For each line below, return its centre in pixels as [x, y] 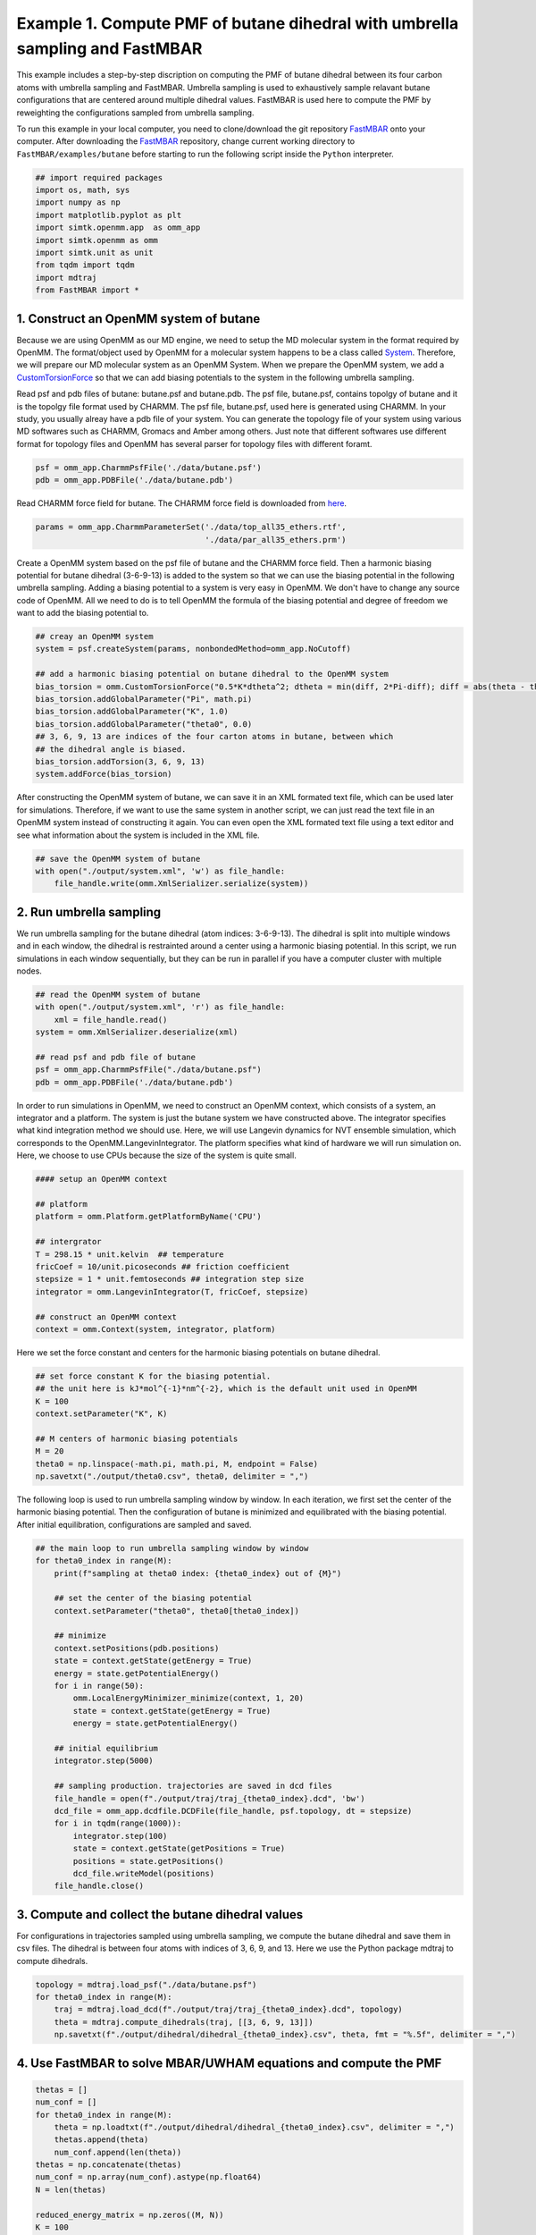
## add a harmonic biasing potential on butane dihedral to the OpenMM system [212, 674]
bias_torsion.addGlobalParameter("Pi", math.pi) [144, 699]
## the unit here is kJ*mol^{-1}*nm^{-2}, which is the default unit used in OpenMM [226, 1389]
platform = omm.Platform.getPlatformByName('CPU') [149, 1217]
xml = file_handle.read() [111, 1020]
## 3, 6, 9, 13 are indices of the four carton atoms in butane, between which [214, 737]
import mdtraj [66, 278]
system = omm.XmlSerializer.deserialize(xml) [137, 1032]
